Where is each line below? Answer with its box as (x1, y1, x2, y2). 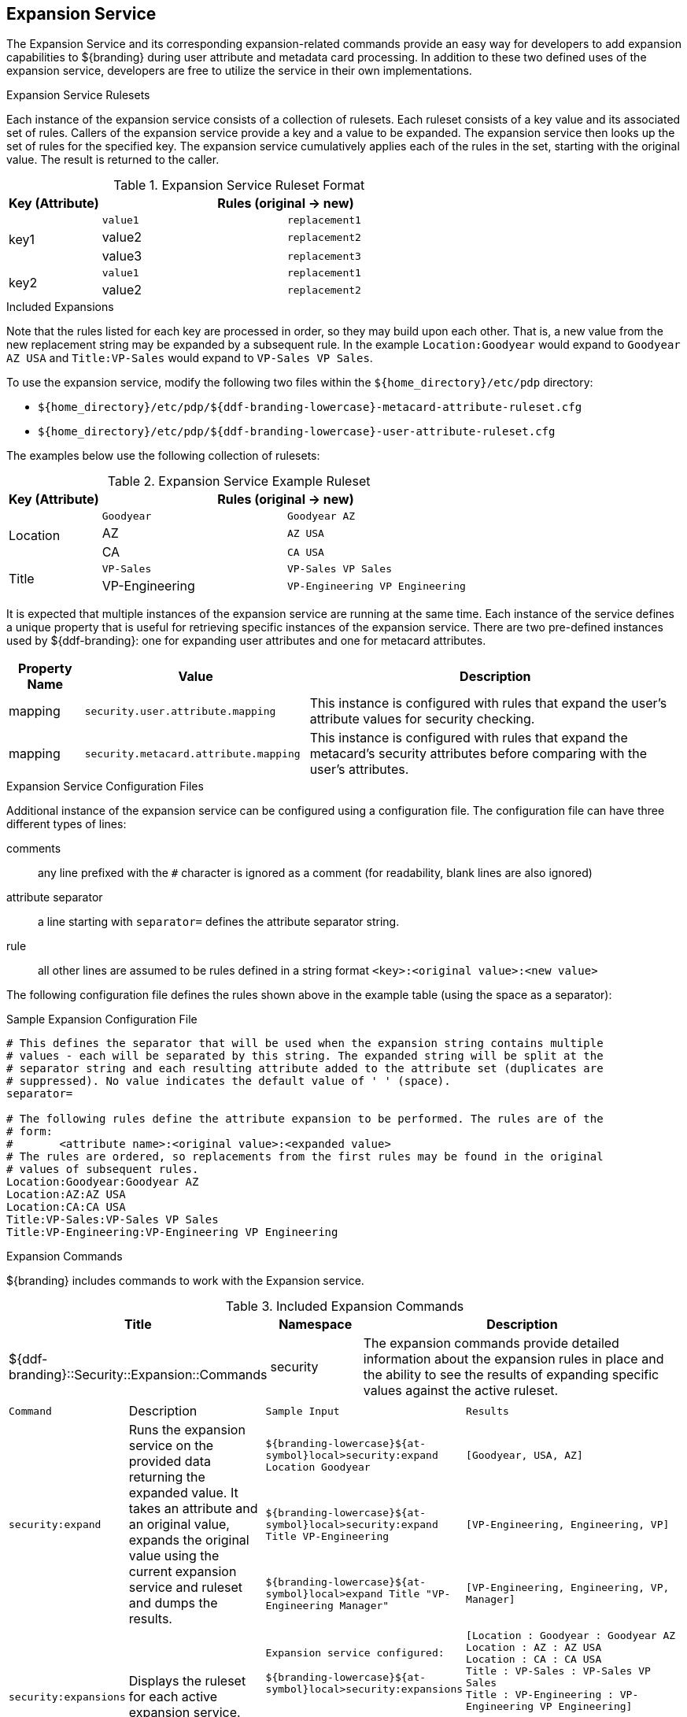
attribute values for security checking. (309, 711, 535, 727)
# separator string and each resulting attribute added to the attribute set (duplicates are (6, 1062, 604, 1075)
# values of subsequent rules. (6, 1163, 199, 1176)
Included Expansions (6, 300, 114, 314)
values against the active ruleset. (363, 1382, 559, 1399)
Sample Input (265, 1404, 340, 1417)
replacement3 (286, 250, 361, 262)
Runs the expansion (128, 1422, 246, 1438)
